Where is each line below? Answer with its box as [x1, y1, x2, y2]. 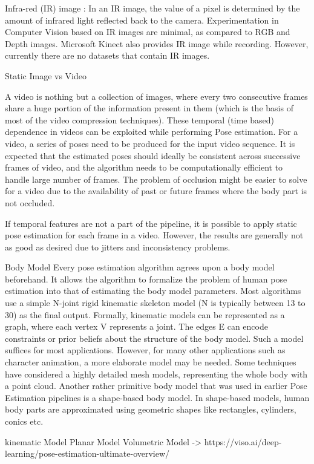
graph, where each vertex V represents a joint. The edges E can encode [5, 320, 268, 333]
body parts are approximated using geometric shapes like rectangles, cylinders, [5, 403, 296, 416]
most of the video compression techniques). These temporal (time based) [5, 113, 274, 126]
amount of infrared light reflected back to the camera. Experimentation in [5, 13, 279, 26]
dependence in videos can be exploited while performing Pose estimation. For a [5, 125, 298, 138]
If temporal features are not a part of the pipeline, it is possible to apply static [5, 217, 297, 229]
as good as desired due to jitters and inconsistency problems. [5, 240, 231, 253]
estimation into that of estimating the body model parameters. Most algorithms [5, 284, 301, 297]
